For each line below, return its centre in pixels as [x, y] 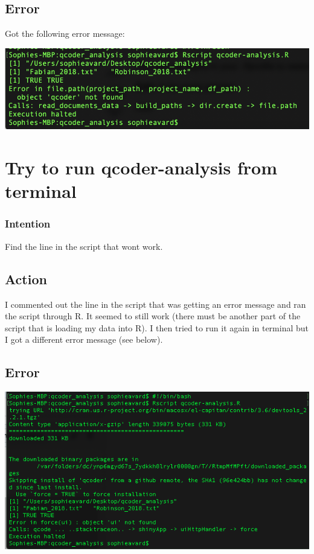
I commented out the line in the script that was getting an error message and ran [155, 304]
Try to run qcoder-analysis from [141, 167]
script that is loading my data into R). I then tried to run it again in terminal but [157, 327]
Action [26, 279]
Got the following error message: [65, 33]
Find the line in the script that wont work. [84, 246]
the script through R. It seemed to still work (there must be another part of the [153, 316]
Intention [28, 224]
